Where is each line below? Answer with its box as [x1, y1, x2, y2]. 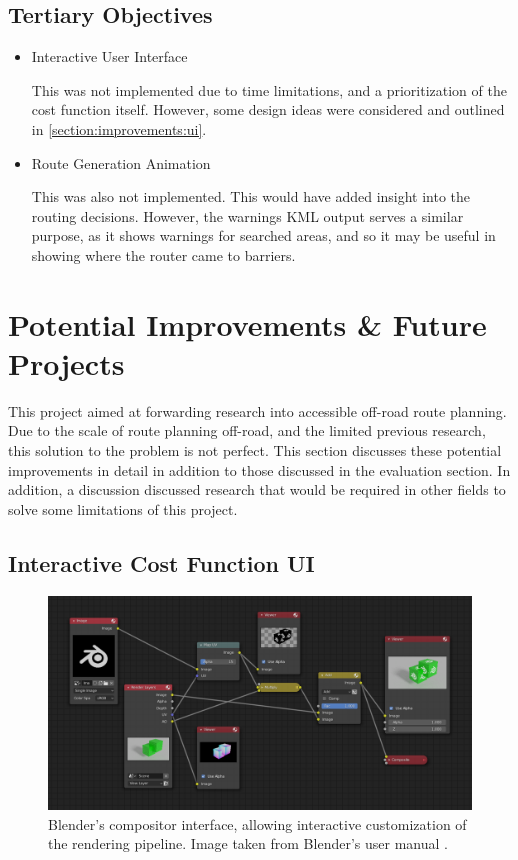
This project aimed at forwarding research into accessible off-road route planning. [8, 400, 507, 421]
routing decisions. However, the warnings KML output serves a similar [31, 205, 464, 226]
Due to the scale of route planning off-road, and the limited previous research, [8, 420, 486, 441]
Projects [8, 342, 125, 383]
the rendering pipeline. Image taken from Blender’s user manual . [48, 833, 448, 854]
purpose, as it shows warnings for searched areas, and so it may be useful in [31, 225, 496, 246]
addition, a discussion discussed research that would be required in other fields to [8, 479, 506, 500]
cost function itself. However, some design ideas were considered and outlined [31, 99, 505, 120]
